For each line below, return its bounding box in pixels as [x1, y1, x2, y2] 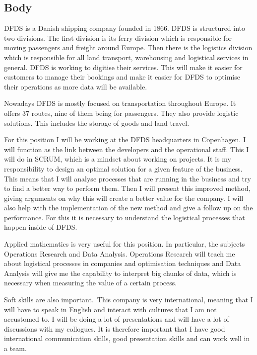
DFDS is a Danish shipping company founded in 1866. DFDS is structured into [4, 23, 246, 33]
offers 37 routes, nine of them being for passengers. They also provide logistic [4, 107, 239, 118]
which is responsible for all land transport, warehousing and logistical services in [4, 52, 249, 62]
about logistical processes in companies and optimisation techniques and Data [4, 258, 241, 268]
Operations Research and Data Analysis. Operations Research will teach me [4, 248, 235, 259]
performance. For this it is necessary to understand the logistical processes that [4, 212, 245, 222]
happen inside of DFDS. [4, 222, 77, 232]
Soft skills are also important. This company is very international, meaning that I [4, 294, 253, 305]
